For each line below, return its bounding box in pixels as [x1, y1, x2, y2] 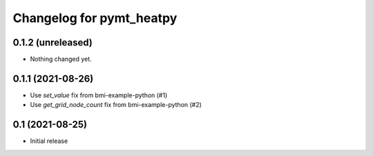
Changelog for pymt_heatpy [12, 10, 178, 26]
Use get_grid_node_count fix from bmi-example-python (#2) [30, 101, 202, 109]
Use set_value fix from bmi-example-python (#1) [30, 90, 168, 99]
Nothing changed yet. [30, 55, 93, 64]
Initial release [30, 137, 68, 145]
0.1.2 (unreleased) [12, 37, 93, 48]
